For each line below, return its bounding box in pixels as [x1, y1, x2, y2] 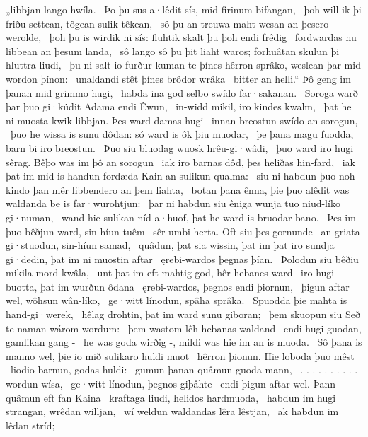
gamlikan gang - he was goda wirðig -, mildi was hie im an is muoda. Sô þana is [6, 334, 362, 349]
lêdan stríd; [6, 417, 55, 432]
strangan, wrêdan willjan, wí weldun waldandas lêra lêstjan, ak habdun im [6, 404, 339, 419]
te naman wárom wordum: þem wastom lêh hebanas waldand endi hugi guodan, [6, 320, 362, 335]
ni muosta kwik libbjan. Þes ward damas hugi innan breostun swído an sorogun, [6, 112, 358, 127]
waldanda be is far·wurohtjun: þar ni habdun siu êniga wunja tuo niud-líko [6, 196, 340, 211]
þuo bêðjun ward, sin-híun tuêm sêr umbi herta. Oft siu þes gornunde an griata [6, 223, 360, 238]
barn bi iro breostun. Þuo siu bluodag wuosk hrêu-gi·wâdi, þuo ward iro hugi [6, 140, 354, 155]
